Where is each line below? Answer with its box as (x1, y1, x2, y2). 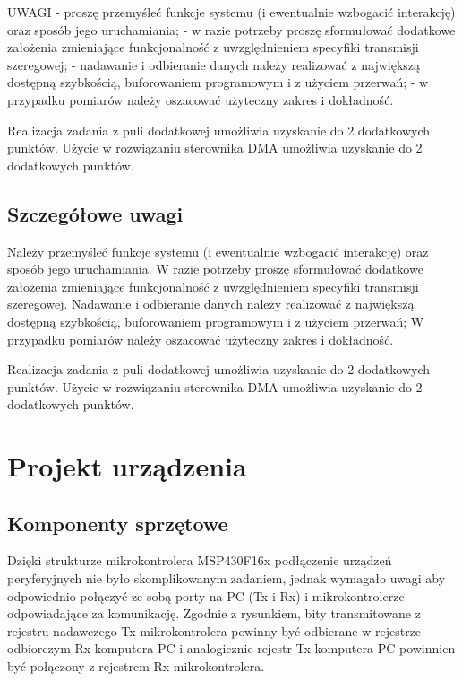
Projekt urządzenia (7, 448, 247, 485)
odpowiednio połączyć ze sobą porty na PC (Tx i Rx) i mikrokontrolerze (7, 586, 405, 605)
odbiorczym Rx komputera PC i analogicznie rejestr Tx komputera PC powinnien (7, 639, 456, 658)
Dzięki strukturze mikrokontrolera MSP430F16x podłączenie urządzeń (7, 551, 392, 570)
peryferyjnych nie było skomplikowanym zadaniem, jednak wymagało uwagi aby (7, 569, 446, 588)
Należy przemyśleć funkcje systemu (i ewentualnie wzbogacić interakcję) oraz (7, 241, 429, 260)
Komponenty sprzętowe (7, 509, 228, 537)
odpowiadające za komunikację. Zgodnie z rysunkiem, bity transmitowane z (7, 604, 421, 623)
